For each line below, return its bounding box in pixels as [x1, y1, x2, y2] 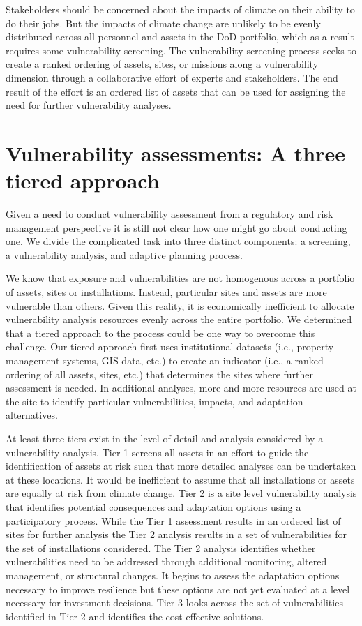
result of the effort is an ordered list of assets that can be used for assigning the [6, 84, 346, 98]
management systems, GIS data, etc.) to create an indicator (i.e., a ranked [6, 353, 324, 367]
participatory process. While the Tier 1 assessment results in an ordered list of [6, 513, 341, 528]
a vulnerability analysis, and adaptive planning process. [6, 247, 243, 262]
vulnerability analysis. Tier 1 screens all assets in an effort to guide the [6, 445, 309, 459]
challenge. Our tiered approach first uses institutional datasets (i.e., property [6, 339, 334, 354]
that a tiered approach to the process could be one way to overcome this [6, 325, 315, 340]
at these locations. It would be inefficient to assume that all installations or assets [6, 472, 355, 486]
